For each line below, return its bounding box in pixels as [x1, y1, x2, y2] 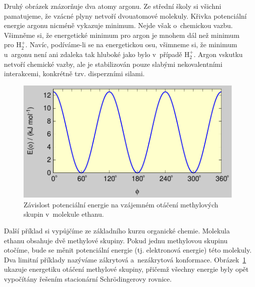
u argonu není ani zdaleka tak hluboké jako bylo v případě [4, 49, 182, 59]
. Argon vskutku [194, 49, 243, 59]
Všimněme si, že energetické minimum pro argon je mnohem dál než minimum [4, 29, 240, 40]
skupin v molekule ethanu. [24, 209, 104, 219]
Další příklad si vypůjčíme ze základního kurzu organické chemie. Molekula [4, 225, 230, 235]
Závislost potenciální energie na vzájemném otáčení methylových [24, 199, 219, 209]
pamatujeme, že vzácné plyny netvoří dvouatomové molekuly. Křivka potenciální [4, 10, 247, 21]
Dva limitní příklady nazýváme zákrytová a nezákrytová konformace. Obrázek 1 [4, 254, 246, 264]
